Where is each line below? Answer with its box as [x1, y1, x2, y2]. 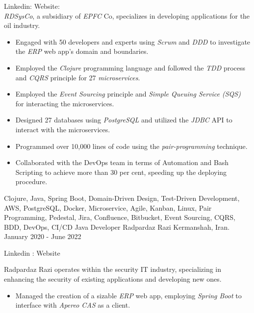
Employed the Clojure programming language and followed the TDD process [15, 62, 246, 72]
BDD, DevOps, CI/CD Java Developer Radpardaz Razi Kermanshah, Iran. [4, 221, 230, 232]
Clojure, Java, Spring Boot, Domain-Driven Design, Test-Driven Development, [4, 193, 240, 203]
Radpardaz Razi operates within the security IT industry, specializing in [4, 264, 222, 274]
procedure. [15, 176, 48, 187]
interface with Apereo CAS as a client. [15, 300, 130, 310]
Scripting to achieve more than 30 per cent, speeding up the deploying [15, 167, 227, 177]
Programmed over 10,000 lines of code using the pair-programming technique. [15, 141, 248, 151]
